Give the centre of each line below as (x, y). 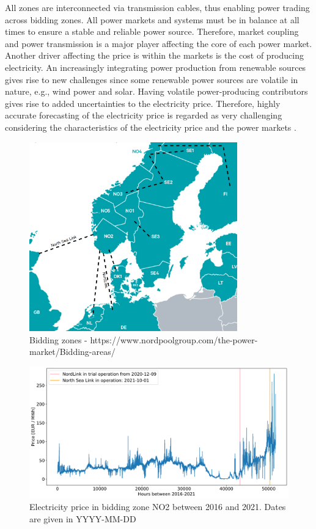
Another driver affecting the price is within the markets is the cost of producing (154, 55)
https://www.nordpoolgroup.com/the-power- (174, 339)
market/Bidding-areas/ (72, 352)
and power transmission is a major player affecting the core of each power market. (159, 43)
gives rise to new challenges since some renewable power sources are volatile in (152, 79)
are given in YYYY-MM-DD (83, 518)
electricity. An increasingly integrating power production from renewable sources (156, 67)
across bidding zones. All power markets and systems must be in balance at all (152, 19)
